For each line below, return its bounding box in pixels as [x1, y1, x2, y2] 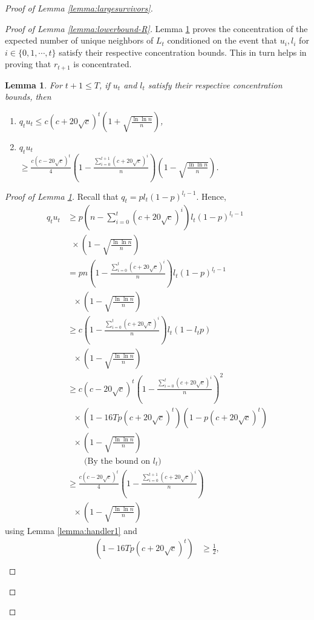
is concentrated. [73, 58, 132, 70]
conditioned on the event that [167, 34, 278, 47]
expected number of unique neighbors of [5, 34, 154, 47]
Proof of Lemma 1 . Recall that [5, 190, 119, 202]
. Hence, [196, 190, 226, 202]
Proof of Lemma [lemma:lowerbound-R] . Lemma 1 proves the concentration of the [5, 22, 308, 35]
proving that [5, 58, 51, 70]
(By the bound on [84, 457, 151, 466]
